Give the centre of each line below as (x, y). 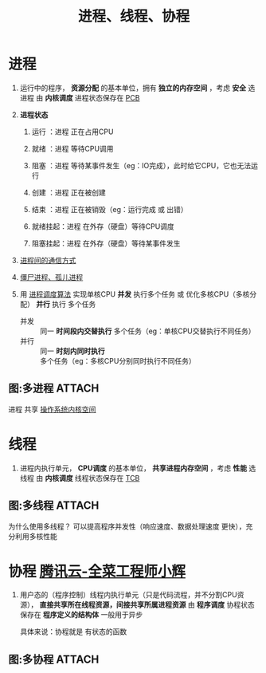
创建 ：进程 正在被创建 (68, 192)
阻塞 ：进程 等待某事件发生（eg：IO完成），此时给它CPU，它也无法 (141, 165)
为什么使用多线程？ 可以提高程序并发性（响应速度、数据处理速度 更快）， (127, 526)
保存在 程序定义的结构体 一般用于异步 (81, 615)
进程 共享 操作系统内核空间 (52, 409)
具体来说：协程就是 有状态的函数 (73, 632)
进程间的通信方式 (48, 260)
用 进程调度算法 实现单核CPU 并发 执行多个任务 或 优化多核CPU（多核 (135, 294)
